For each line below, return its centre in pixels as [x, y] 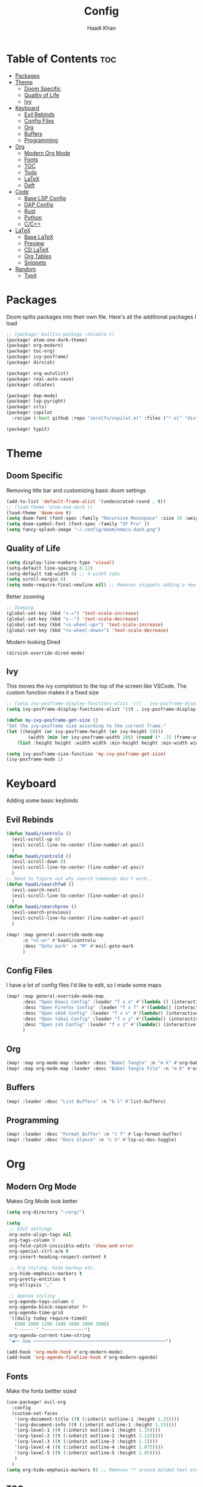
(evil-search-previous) [41, 913]
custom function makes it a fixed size [53, 693]
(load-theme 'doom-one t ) [39, 513]
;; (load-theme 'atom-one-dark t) [50, 507]
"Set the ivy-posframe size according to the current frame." [86, 726]
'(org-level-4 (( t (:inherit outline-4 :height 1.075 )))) [89, 1448]
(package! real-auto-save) [40, 379]
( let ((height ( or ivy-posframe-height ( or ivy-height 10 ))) [85, 731]
